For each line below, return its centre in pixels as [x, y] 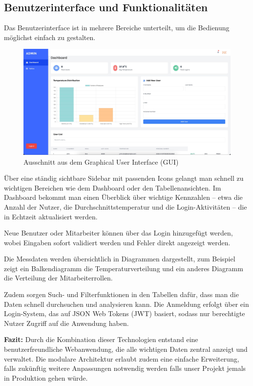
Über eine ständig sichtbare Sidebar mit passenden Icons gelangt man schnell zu [124, 178]
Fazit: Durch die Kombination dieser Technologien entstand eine [101, 339]
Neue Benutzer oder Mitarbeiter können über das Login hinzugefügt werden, [118, 233]
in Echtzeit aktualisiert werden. [51, 216]
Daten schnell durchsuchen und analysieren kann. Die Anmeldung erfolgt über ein [126, 304]
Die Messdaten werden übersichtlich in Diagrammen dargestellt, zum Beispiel [120, 259]
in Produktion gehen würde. [46, 377]
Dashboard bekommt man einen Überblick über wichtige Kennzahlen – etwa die [123, 197]
